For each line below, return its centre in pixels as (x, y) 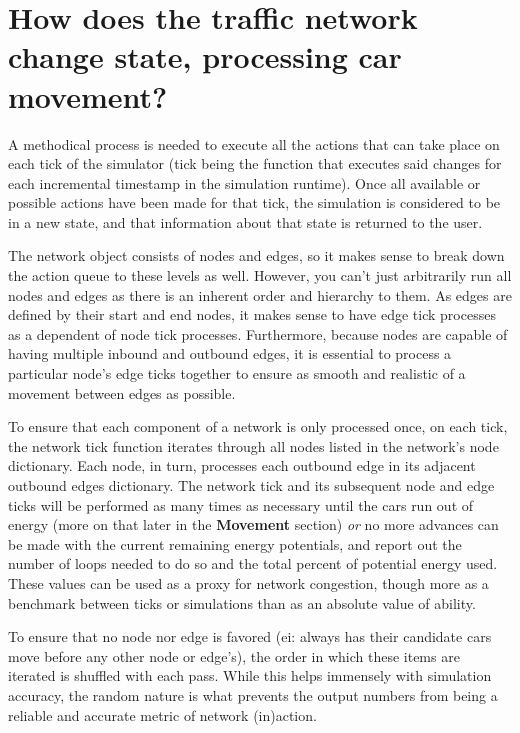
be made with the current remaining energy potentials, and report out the (235, 543)
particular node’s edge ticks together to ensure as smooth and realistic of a (237, 373)
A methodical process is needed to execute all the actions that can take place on (254, 143)
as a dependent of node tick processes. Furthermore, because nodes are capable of (258, 333)
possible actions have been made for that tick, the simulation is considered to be (254, 202)
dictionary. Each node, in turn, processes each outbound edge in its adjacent (242, 465)
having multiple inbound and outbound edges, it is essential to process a (230, 353)
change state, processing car (205, 56)
